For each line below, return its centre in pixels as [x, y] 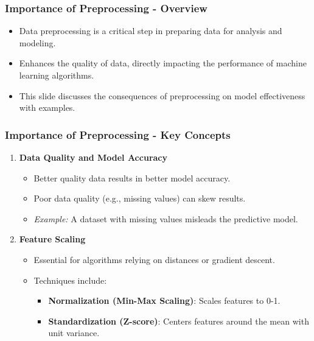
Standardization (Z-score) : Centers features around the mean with [179, 321]
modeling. [37, 42]
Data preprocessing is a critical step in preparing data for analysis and [151, 31]
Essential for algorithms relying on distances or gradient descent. [154, 259]
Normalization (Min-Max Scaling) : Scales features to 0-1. [164, 301]
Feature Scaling [52, 239]
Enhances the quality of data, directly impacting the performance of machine [163, 63]
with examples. [47, 107]
